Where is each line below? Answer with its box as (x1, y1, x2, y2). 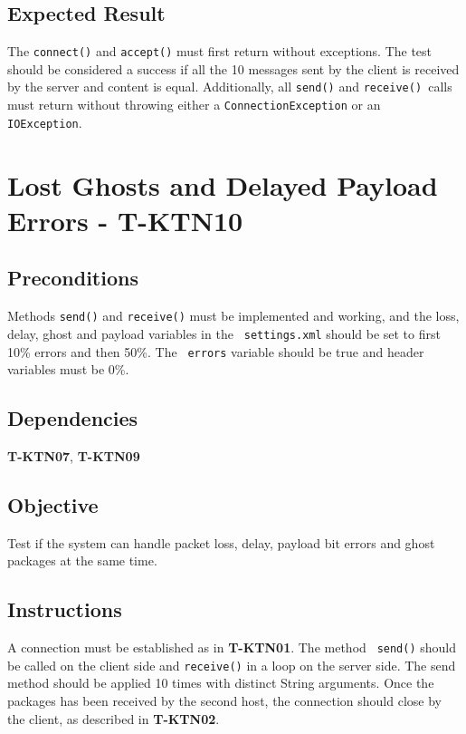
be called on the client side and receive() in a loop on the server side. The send (7, 655, 456, 674)
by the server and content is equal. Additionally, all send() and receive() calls (7, 77, 452, 96)
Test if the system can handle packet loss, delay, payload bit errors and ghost (7, 533, 435, 552)
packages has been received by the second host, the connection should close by (7, 691, 442, 710)
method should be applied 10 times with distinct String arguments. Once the (7, 673, 434, 692)
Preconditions (7, 264, 138, 292)
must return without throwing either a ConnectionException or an (7, 95, 381, 114)
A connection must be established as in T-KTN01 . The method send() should (7, 638, 457, 657)
